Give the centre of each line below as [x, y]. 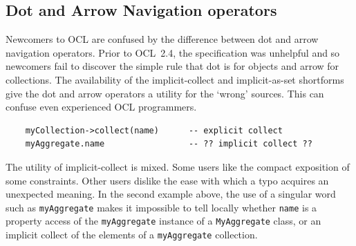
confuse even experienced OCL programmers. [101, 107]
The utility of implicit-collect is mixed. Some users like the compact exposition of [178, 166]
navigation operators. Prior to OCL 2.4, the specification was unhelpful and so [173, 52]
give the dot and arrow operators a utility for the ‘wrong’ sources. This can [165, 93]
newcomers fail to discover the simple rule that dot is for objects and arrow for [172, 66]
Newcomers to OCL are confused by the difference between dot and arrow [162, 39]
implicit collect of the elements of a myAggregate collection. [132, 235]
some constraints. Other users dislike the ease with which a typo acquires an [167, 180]
